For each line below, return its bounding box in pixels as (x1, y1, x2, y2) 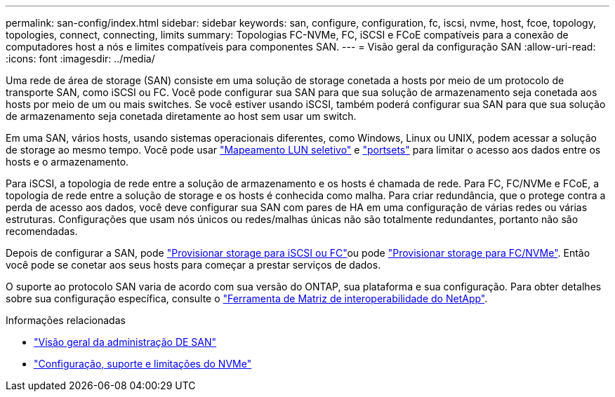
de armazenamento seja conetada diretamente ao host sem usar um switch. (6, 110, 357, 122)
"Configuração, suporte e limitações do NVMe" (34, 358, 252, 370)
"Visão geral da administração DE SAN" (34, 336, 217, 348)
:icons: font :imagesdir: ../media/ (6, 53, 155, 65)
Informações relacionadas (6, 314, 126, 326)
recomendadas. (6, 225, 78, 237)
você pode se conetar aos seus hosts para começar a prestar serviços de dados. (6, 259, 381, 271)
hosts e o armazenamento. (6, 156, 129, 168)
